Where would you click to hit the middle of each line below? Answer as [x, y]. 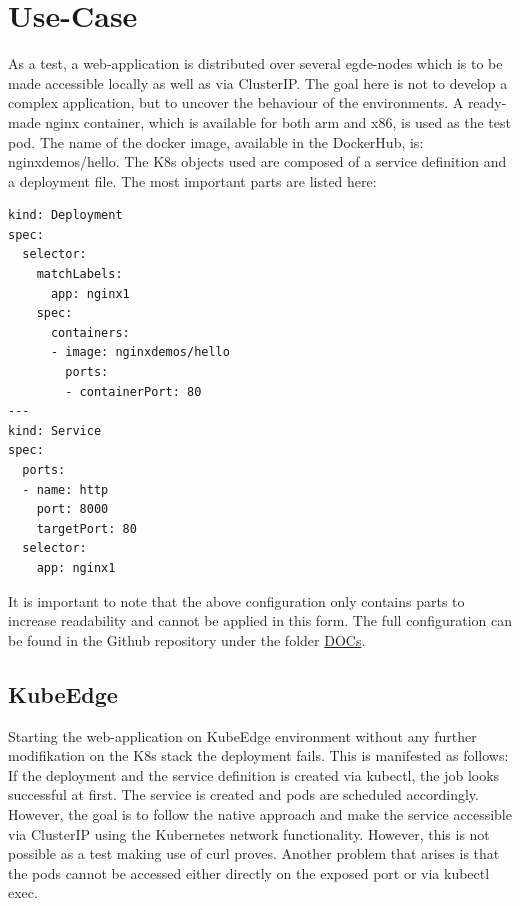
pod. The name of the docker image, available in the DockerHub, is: [216, 141]
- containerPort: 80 [133, 391]
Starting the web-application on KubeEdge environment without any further [242, 735]
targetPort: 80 [86, 528]
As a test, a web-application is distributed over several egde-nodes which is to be [255, 63]
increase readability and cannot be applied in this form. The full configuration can [260, 620]
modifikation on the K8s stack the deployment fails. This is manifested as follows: [258, 755]
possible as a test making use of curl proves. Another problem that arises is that [254, 853]
